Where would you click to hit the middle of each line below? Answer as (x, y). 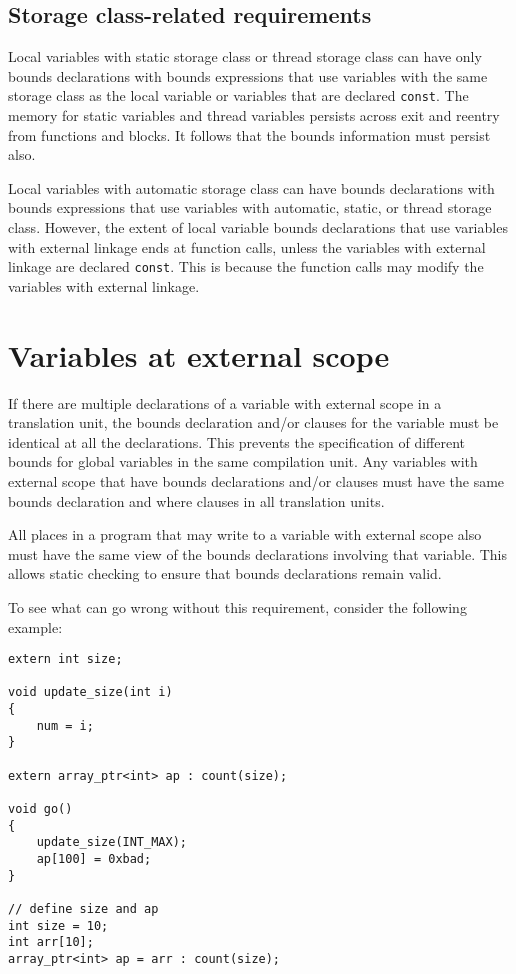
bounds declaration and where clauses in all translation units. (196, 500)
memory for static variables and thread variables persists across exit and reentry (254, 115)
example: (35, 626)
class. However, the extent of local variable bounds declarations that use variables (258, 227)
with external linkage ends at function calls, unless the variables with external (247, 246)
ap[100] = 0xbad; (94, 858)
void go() (40, 809)
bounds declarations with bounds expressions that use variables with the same (248, 75)
